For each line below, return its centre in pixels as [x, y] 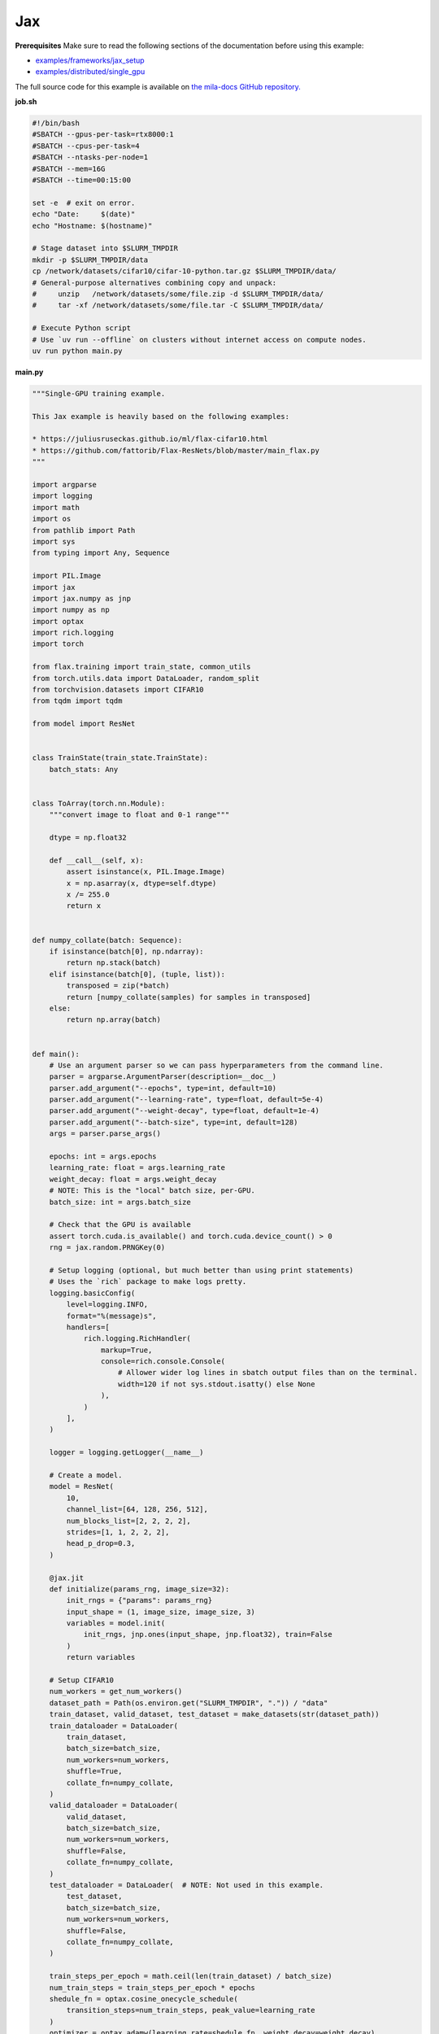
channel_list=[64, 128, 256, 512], [137, 1510]
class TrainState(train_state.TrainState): [120, 758]
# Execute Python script [82, 328]
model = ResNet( [81, 1486]
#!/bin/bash [56, 123]
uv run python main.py [77, 351]
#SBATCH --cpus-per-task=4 [86, 146]
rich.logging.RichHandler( [137, 1339]
